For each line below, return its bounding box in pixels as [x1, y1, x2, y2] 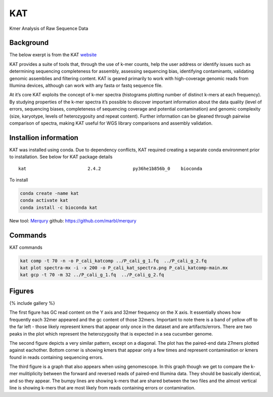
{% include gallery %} [9, 300, 56, 306]
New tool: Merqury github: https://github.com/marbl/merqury [9, 218, 136, 224]
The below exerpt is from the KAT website [9, 52, 97, 58]
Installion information [9, 133, 78, 142]
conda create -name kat [20, 191, 79, 196]
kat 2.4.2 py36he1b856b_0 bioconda [18, 165, 202, 171]
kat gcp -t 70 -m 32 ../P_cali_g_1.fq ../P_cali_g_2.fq [20, 272, 164, 278]
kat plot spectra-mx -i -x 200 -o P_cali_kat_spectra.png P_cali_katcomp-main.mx [20, 265, 229, 271]
